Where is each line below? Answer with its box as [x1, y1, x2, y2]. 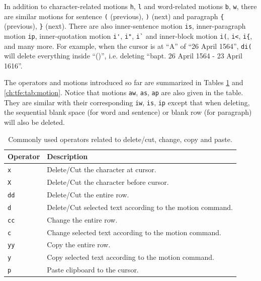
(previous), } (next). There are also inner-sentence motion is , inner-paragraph [4, 21, 246, 31]
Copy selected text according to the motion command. [47, 252, 214, 262]
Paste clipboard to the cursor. [47, 264, 139, 275]
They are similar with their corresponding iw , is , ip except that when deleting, [4, 97, 250, 107]
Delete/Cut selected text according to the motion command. [47, 201, 233, 212]
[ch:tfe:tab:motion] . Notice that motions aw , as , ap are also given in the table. [4, 87, 243, 98]
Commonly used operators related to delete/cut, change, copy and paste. [8, 133, 232, 144]
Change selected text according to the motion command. [47, 227, 221, 237]
